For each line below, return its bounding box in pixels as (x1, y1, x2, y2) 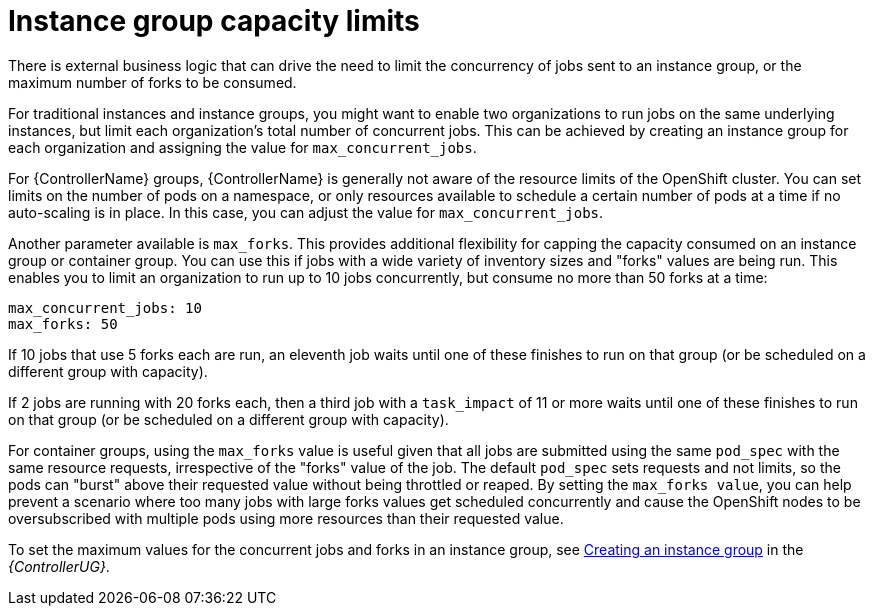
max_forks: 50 (8, 315, 118, 332)
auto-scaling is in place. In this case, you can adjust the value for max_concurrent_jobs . (8, 203, 604, 221)
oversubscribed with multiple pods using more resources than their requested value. (8, 509, 564, 527)
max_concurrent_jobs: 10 (8, 299, 202, 316)
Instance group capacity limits (8, 4, 420, 38)
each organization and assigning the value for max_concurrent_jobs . (8, 138, 477, 156)
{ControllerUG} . (8, 557, 110, 575)
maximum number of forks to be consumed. (8, 73, 297, 91)
